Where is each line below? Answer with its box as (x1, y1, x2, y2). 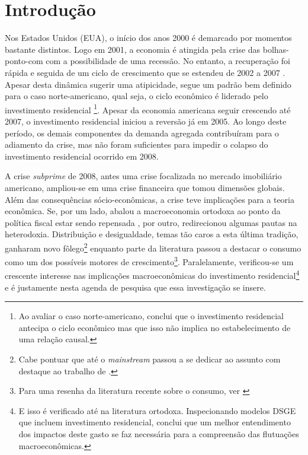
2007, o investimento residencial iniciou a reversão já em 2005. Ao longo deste (5, 114, 287, 127)
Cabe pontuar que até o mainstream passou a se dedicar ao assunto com (18, 353, 281, 365)
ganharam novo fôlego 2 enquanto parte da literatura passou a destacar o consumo (5, 240, 301, 254)
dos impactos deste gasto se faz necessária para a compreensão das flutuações (18, 427, 299, 440)
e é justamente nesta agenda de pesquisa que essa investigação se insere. (5, 281, 266, 293)
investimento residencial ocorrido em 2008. (5, 149, 159, 162)
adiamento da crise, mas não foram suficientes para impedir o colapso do (5, 138, 268, 151)
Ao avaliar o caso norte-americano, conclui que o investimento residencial (18, 310, 284, 322)
